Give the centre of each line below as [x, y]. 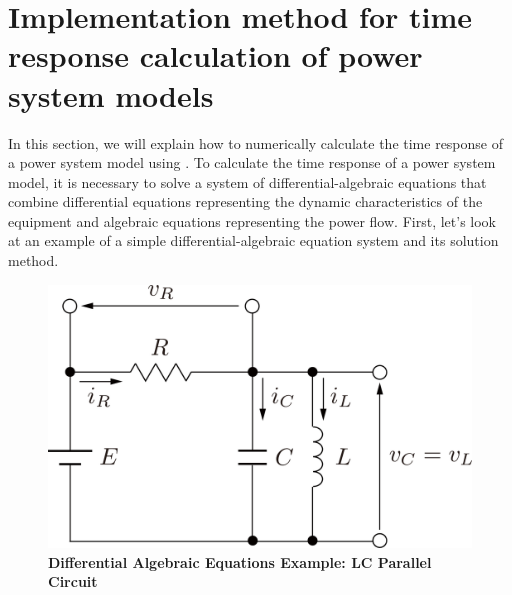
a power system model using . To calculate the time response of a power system [252, 162]
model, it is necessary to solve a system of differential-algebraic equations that [247, 181]
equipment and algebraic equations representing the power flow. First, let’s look [252, 220]
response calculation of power [215, 55]
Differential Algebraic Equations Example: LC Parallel [240, 561]
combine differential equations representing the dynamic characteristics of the [245, 201]
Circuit [73, 581]
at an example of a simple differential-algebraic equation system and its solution [253, 240]
